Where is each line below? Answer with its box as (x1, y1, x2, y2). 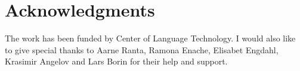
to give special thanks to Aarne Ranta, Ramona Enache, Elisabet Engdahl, (5, 43, 279, 56)
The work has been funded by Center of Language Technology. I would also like (5, 32, 296, 44)
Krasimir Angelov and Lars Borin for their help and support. (5, 55, 228, 67)
